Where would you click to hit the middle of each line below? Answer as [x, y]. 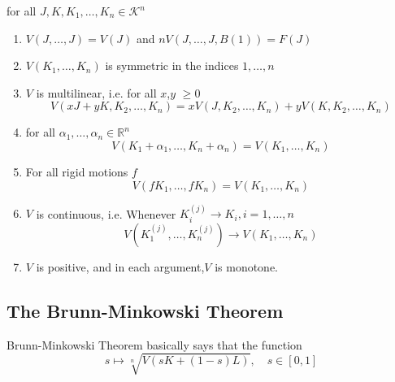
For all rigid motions [77, 171]
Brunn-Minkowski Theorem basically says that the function [154, 344]
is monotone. [247, 266]
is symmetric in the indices [172, 65]
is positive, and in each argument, [120, 266]
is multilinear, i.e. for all [96, 92]
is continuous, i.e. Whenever [106, 213]
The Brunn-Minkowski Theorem [145, 310]
